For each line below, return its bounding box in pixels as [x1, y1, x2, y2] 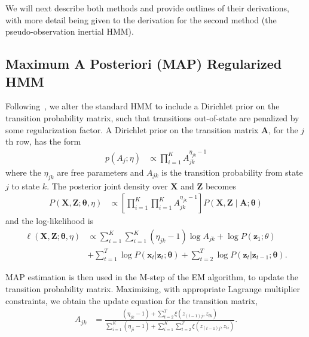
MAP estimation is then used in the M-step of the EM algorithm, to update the [5, 271, 298, 283]
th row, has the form [5, 135, 81, 148]
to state [11, 179, 40, 192]
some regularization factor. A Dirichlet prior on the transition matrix [5, 123, 259, 136]
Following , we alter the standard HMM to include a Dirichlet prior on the [5, 100, 280, 112]
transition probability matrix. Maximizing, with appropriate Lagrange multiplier [5, 282, 300, 295]
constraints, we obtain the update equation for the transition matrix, [5, 294, 258, 307]
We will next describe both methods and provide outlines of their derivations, [5, 2, 289, 14]
